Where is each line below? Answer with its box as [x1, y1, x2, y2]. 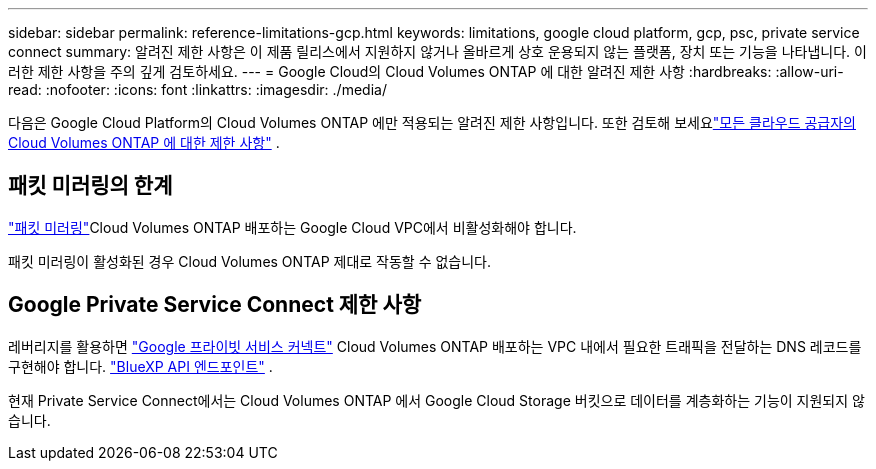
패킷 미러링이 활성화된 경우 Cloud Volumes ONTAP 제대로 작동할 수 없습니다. [8, 252, 492, 270]
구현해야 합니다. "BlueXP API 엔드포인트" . [8, 357, 273, 375]
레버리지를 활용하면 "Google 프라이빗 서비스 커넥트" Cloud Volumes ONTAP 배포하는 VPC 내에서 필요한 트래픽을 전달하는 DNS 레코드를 [8, 337, 862, 355]
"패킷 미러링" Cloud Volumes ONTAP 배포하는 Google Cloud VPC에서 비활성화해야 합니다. [8, 218, 577, 236]
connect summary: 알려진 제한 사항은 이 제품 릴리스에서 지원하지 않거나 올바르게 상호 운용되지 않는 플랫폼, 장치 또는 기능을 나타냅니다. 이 [8, 43, 867, 60]
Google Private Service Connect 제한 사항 [8, 292, 422, 318]
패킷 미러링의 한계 [8, 173, 173, 199]
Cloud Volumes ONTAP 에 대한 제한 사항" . [8, 134, 280, 151]
